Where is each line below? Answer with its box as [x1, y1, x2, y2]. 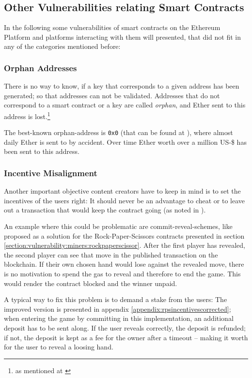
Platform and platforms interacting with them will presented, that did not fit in [4, 31, 241, 42]
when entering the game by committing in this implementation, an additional [4, 313, 234, 323]
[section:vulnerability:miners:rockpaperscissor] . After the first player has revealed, [4, 240, 245, 250]
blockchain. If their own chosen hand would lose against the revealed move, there [4, 259, 244, 269]
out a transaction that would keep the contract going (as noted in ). [4, 205, 206, 215]
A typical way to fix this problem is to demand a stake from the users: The [4, 294, 227, 304]
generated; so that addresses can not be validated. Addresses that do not [4, 90, 220, 100]
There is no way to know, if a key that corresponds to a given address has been [4, 81, 239, 91]
